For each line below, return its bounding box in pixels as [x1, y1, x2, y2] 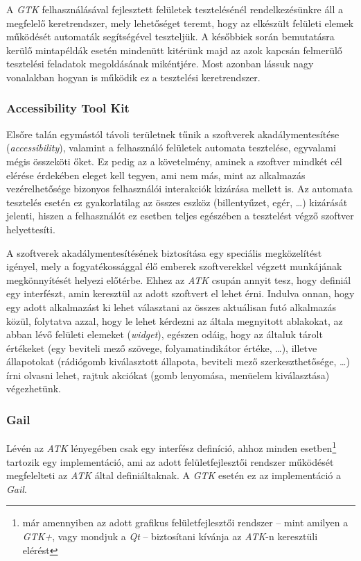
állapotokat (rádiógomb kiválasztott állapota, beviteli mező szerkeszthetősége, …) [6, 354, 350, 369]
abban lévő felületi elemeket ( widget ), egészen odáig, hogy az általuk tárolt [6, 327, 323, 342]
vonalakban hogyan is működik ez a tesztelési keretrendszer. [6, 69, 261, 84]
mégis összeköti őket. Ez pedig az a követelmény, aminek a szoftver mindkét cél [6, 153, 342, 168]
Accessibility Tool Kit [6, 99, 130, 117]
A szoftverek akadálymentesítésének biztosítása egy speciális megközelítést [6, 245, 322, 260]
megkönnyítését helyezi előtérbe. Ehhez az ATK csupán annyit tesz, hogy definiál [6, 272, 351, 287]
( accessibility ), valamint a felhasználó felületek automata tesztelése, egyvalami [6, 140, 336, 155]
